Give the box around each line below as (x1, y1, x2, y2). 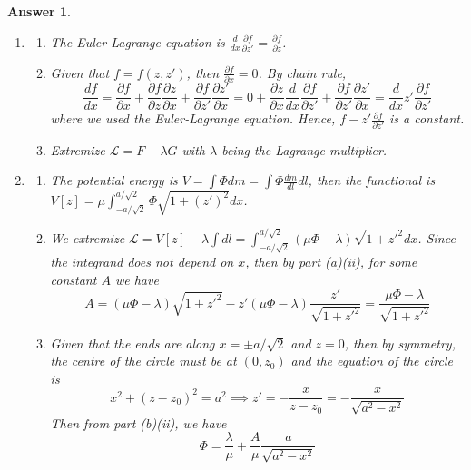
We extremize (50, 228, 125, 247)
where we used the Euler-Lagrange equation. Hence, (50, 109, 336, 128)
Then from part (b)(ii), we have (50, 413, 227, 432)
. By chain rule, (258, 63, 347, 82)
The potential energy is (50, 171, 178, 190)
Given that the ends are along (50, 333, 215, 352)
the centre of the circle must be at (50, 351, 237, 370)
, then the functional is (308, 171, 436, 190)
